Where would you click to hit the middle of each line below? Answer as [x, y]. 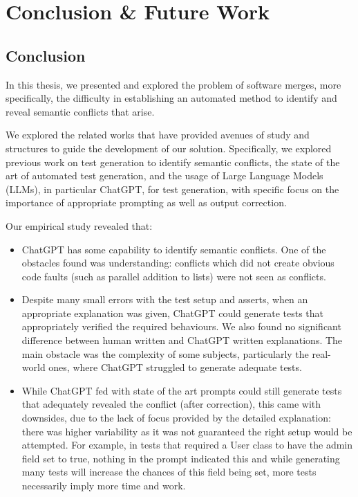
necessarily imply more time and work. [104, 486]
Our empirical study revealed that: [79, 225]
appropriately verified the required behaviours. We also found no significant [181, 326]
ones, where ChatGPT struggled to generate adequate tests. [175, 367]
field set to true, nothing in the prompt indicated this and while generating [181, 458]
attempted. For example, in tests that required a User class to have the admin [187, 445]
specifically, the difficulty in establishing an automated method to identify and [171, 98]
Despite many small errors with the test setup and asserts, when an [165, 299]
